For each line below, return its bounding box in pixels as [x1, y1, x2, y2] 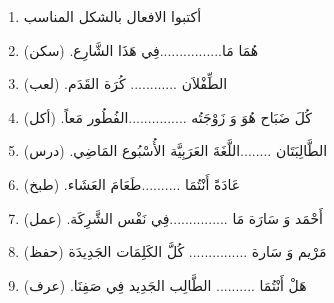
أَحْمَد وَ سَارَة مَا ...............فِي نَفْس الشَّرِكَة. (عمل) [23, 207, 323, 228]
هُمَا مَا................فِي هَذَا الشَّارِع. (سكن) [23, 39, 259, 60]
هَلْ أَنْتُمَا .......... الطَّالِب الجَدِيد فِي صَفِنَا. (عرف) [23, 274, 307, 295]
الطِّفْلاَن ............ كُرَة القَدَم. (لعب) [23, 73, 228, 94]
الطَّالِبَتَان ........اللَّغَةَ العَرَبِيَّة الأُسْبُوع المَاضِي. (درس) [23, 140, 328, 161]
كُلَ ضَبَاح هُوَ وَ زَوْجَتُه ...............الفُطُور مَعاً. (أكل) [23, 106, 312, 127]
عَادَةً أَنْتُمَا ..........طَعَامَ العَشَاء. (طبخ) [23, 173, 241, 194]
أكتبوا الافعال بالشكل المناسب [23, 6, 202, 26]
